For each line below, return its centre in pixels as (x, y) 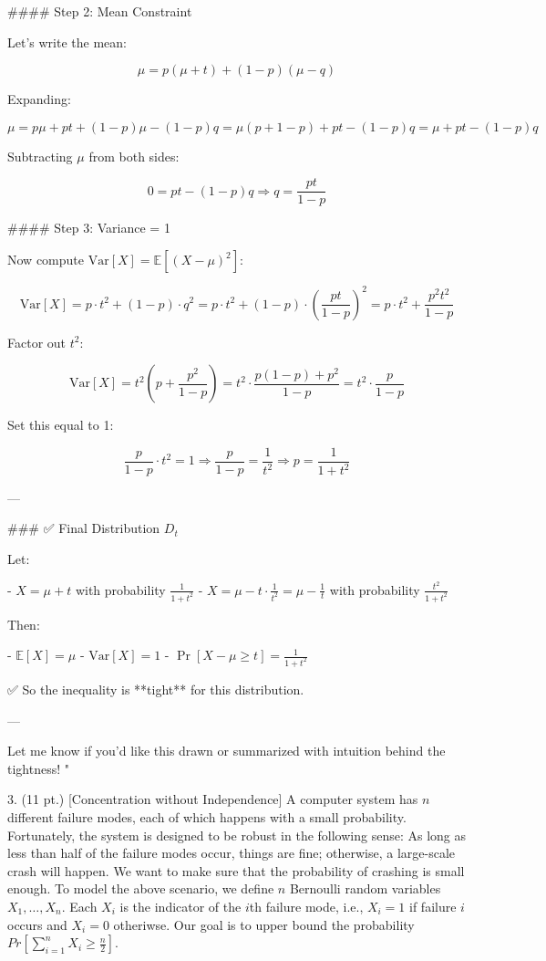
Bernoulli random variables (365, 888)
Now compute (46, 260)
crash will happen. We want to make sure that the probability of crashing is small (236, 870)
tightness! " (38, 768)
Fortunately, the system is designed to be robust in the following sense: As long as (237, 835)
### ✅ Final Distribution (84, 528)
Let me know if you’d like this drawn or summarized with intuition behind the (227, 751)
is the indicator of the (180, 906)
